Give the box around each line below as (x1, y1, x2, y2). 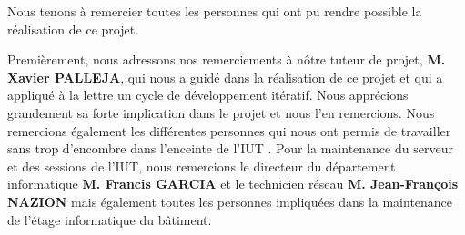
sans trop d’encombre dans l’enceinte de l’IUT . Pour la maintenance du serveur (7, 139, 453, 158)
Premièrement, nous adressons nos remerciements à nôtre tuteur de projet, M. (7, 50, 446, 69)
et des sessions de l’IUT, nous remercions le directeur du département (7, 156, 396, 175)
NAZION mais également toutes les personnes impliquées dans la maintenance (7, 191, 453, 211)
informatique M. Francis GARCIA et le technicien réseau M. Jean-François (7, 174, 459, 193)
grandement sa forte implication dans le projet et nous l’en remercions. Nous (7, 103, 435, 122)
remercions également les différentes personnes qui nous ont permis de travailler (7, 121, 451, 140)
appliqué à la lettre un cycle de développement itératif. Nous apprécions (7, 85, 409, 104)
